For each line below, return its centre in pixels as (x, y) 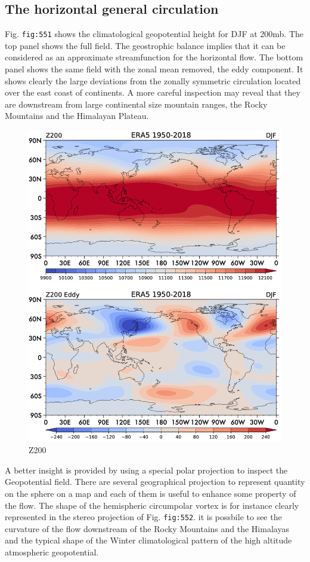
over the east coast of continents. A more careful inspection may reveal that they (153, 92)
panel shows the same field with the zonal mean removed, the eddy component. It (154, 69)
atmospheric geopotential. (52, 552)
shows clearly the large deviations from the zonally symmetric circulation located (153, 80)
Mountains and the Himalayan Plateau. (77, 116)
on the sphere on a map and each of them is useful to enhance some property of (151, 493)
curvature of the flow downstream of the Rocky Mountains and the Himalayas (147, 528)
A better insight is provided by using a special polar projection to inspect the (146, 470)
